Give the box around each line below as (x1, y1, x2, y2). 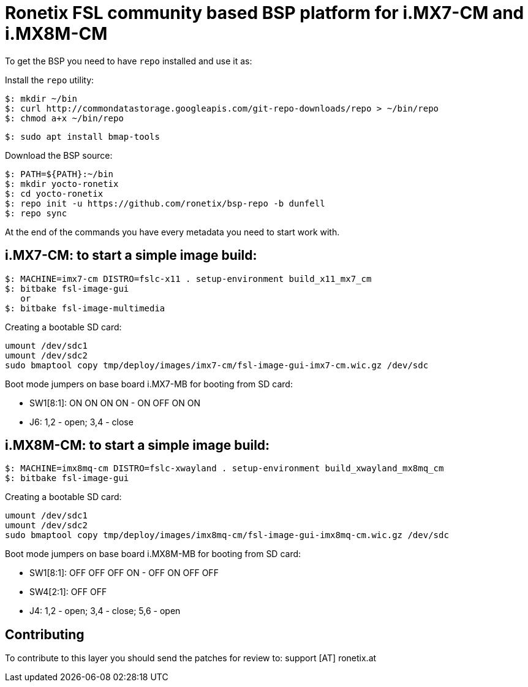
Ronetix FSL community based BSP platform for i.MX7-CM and (5, 2, 524, 23)
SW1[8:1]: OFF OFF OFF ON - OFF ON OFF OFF (29, 567, 219, 579)
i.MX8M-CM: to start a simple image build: (5, 438, 270, 454)
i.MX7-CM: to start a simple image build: (5, 248, 257, 264)
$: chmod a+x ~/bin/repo (5, 113, 124, 123)
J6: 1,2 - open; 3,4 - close (29, 416, 134, 427)
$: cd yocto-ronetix (5, 188, 104, 199)
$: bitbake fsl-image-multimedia (5, 303, 165, 313)
